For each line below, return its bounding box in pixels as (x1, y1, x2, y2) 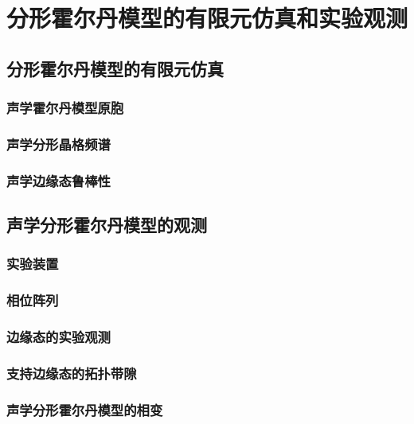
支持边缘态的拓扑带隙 (6, 363, 137, 383)
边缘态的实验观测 (6, 327, 111, 347)
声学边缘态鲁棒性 (6, 170, 111, 190)
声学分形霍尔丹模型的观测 (6, 212, 207, 237)
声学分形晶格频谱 (6, 134, 111, 154)
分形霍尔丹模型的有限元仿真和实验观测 (6, 2, 408, 34)
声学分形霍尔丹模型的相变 (6, 399, 163, 419)
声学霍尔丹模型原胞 (6, 98, 124, 118)
